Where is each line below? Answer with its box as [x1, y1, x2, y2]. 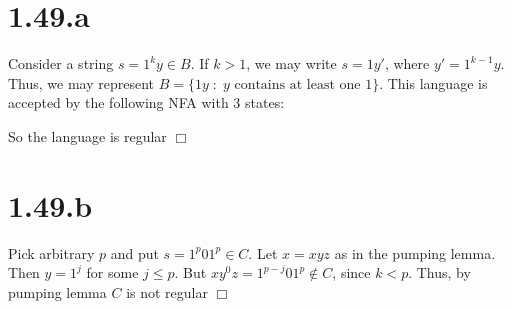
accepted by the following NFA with [8, 92, 229, 113]
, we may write [246, 53, 337, 74]
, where [384, 53, 430, 74]
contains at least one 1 [234, 77, 373, 92]
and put [110, 242, 159, 263]
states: [245, 92, 285, 113]
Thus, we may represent [8, 72, 155, 93]
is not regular [126, 281, 208, 302]
